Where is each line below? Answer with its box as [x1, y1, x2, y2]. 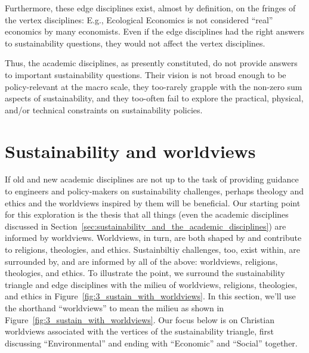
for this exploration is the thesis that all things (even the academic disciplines [5, 208, 289, 221]
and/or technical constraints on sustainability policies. [5, 103, 203, 116]
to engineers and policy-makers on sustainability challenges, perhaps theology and [5, 185, 304, 197]
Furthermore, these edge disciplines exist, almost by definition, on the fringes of [5, 2, 296, 14]
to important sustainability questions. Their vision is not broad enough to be [5, 68, 286, 80]
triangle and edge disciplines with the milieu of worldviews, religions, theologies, [5, 278, 298, 290]
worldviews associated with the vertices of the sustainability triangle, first [5, 325, 274, 337]
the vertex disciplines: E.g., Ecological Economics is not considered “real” [5, 13, 273, 26]
